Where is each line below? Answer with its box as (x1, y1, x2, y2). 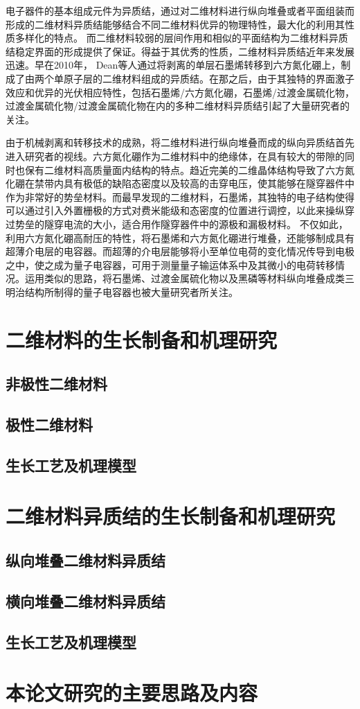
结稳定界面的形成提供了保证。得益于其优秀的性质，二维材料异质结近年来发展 (6, 44, 354, 58)
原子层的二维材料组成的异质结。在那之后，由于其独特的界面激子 (63, 71, 354, 85)
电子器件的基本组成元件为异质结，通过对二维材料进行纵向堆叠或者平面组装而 (6, 3, 354, 17)
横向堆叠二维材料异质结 (6, 590, 165, 611)
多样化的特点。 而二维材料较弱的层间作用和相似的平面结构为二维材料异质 (15, 30, 348, 45)
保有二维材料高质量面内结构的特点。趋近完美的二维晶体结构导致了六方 (24, 162, 345, 177)
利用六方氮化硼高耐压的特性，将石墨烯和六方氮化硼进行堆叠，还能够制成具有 (6, 230, 354, 245)
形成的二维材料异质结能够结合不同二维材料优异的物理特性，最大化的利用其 (6, 17, 345, 31)
